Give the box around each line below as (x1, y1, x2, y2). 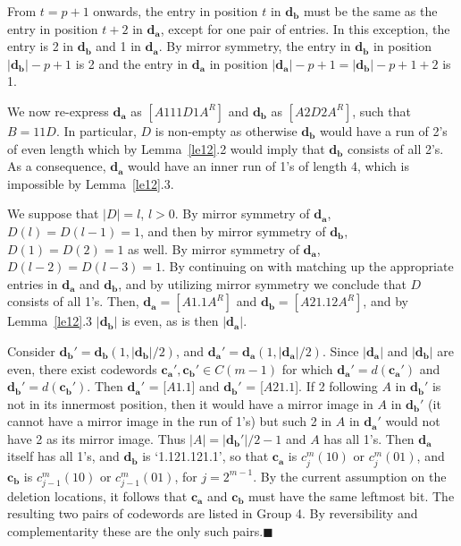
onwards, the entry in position (93, 2, 258, 20)
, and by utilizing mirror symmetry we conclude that (118, 274, 407, 293)
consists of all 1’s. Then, (7, 292, 139, 311)
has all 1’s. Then (323, 429, 415, 448)
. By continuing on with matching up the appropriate (162, 257, 454, 276)
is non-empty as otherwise (155, 121, 298, 140)
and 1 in (96, 37, 141, 55)
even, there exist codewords (7, 359, 157, 378)
